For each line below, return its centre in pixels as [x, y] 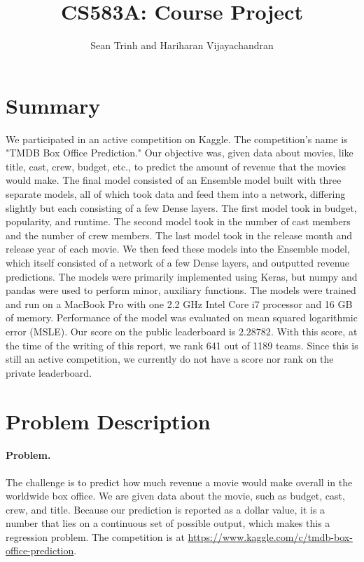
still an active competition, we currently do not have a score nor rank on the [170, 359]
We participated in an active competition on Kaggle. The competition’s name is [177, 139]
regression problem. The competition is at [95, 536]
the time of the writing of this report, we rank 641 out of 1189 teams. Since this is [182, 345]
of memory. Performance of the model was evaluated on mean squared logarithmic [182, 317]
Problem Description [108, 421]
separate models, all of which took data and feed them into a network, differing [176, 194]
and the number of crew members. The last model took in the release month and [179, 235]
